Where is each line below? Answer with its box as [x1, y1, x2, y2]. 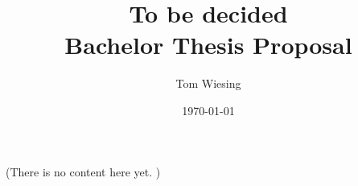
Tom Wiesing [175, 75, 241, 92]
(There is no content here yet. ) [6, 163, 161, 180]
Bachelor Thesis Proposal [64, 28, 352, 61]
